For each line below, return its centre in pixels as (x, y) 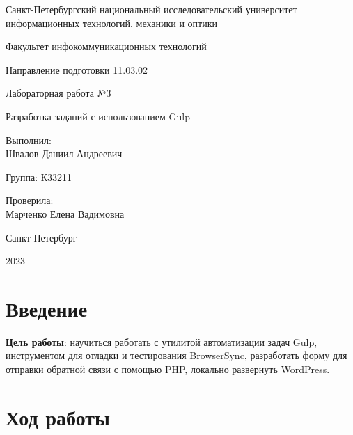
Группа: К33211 (39, 176)
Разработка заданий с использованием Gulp (98, 116)
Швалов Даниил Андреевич (64, 153)
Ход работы (58, 417)
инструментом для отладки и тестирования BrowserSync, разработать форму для (176, 355)
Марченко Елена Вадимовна (65, 213)
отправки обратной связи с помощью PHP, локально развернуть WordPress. (168, 369)
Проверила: (30, 200)
